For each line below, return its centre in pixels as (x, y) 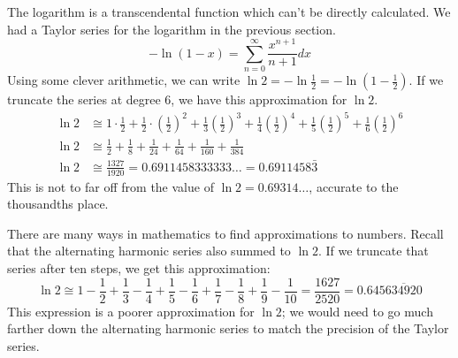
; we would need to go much (357, 311)
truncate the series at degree (84, 99)
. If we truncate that (373, 251)
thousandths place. (58, 204)
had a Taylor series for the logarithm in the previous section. (172, 29)
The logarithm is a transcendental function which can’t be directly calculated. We (229, 11)
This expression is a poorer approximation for (131, 311)
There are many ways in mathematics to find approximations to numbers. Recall (225, 233)
